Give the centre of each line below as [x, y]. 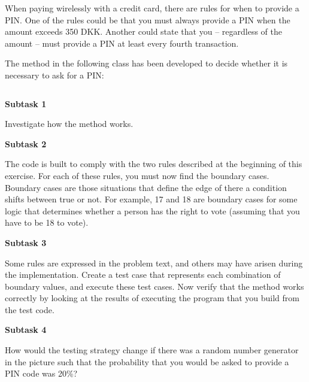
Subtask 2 [26, 143]
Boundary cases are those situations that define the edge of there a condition [146, 187]
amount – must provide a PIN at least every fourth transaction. [122, 43]
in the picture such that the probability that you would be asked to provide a [147, 361]
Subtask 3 [26, 242]
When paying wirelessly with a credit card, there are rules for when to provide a [152, 8]
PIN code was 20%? [41, 373]
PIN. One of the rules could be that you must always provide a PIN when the [148, 19]
